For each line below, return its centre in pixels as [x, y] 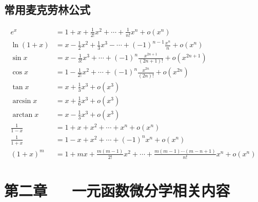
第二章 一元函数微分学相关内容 [117, 190]
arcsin [22, 101]
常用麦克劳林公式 [47, 9]
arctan [23, 115]
